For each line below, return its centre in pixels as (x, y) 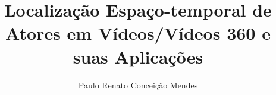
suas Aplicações (138, 56)
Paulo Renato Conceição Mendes (138, 85)
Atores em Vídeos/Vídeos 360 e (138, 33)
